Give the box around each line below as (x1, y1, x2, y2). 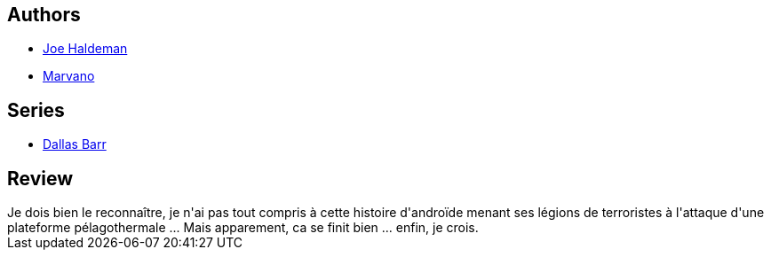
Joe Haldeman (43, 41, 128, 57)
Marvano (43, 68, 95, 84)
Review (7, 167, 74, 190)
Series (7, 98, 65, 121)
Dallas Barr (43, 136, 107, 152)
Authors (7, 4, 81, 26)
